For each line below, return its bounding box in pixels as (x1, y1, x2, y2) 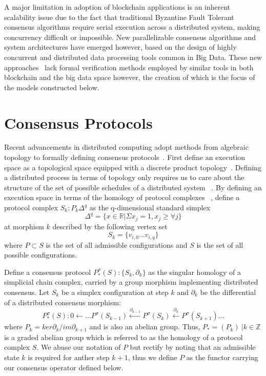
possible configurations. (4, 249, 77, 260)
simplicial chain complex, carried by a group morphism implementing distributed (4, 276, 258, 287)
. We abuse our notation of (36, 342, 121, 352)
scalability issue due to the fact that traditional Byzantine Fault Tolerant (4, 11, 234, 22)
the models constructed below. (4, 82, 99, 92)
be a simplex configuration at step (62, 287, 169, 297)
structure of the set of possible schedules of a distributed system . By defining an (4, 182, 262, 192)
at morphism (4, 221, 44, 231)
